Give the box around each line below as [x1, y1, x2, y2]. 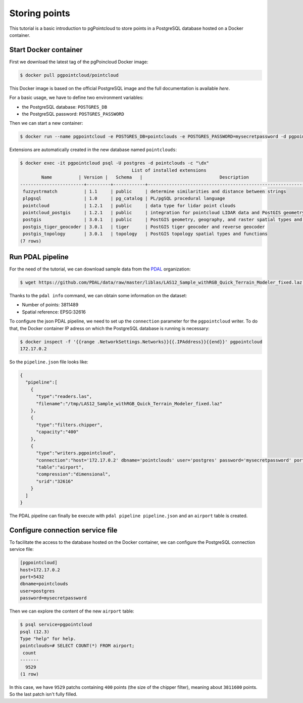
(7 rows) [20, 238, 42, 244]
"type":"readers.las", [36, 394, 92, 399]
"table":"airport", [36, 464, 84, 470]
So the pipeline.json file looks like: [9, 359, 88, 365]
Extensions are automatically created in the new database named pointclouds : [9, 147, 177, 153]
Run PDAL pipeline [9, 253, 69, 261]
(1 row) [20, 671, 39, 677]
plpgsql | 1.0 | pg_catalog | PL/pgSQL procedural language [23, 196, 225, 202]
